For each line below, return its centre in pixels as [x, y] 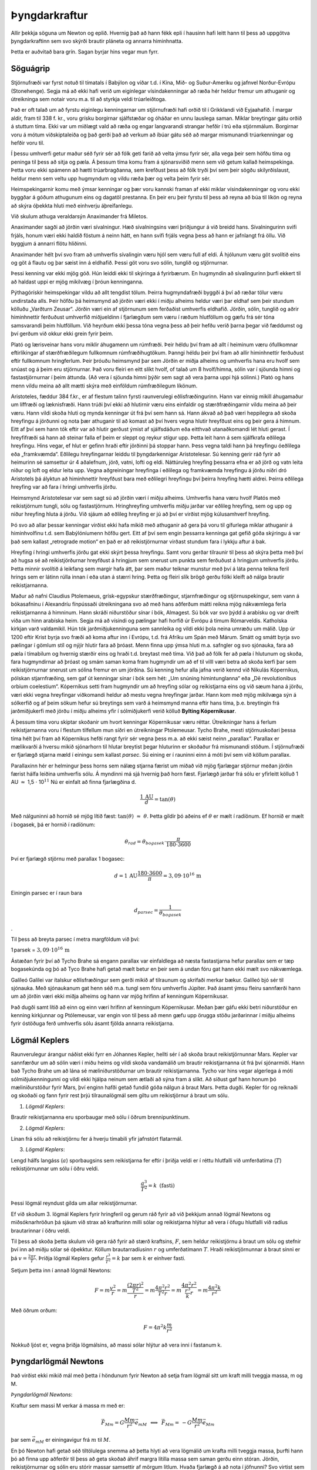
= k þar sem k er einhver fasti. [149, 1258]
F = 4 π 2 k [155, 1327]
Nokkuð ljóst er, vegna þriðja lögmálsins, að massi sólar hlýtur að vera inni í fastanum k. [117, 1345]
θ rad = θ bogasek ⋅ [146, 842]
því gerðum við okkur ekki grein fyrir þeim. [62, 334]
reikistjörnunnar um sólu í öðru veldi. [55, 1169]
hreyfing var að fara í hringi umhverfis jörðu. [64, 487]
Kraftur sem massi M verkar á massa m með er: [68, 1405]
